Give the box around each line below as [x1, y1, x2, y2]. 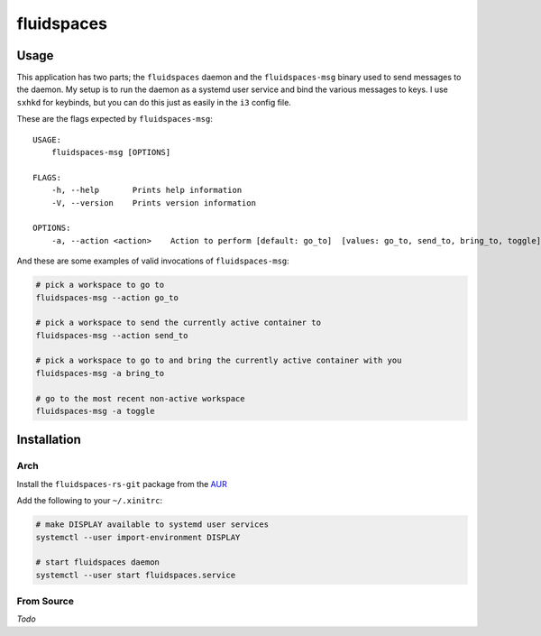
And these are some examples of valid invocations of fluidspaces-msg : [16, 255, 290, 266]
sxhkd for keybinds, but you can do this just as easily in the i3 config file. [16, 97, 292, 107]
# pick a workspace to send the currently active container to [35, 318, 322, 328]
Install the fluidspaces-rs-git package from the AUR [16, 478, 227, 489]
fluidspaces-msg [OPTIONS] [50, 147, 171, 158]
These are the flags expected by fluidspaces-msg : [16, 114, 214, 124]
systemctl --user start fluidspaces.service [35, 569, 236, 580]
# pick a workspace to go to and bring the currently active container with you [35, 355, 402, 365]
